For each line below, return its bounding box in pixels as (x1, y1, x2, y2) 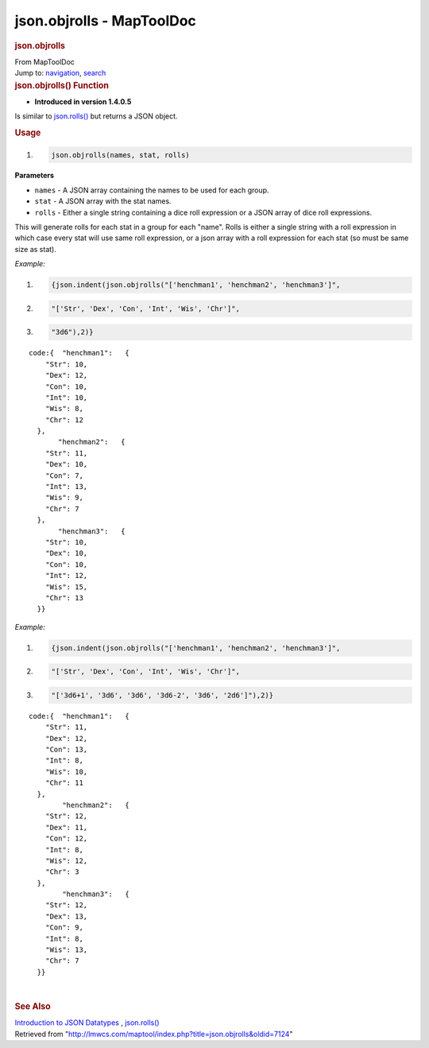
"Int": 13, (44, 482, 88, 491)
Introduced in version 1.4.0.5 (34, 96, 132, 107)
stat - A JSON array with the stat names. (34, 196, 172, 206)
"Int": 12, (44, 571, 88, 580)
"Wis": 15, (44, 582, 88, 592)
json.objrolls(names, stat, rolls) (51, 150, 190, 159)
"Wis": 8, (44, 404, 83, 413)
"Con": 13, (44, 745, 88, 755)
